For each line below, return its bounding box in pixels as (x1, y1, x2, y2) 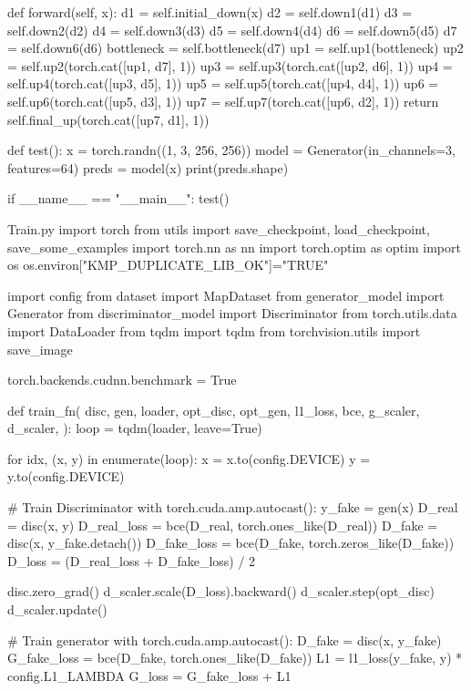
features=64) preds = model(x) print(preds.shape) (7, 158, 289, 177)
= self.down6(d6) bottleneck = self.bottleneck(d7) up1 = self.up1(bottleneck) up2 (7, 38, 464, 57)
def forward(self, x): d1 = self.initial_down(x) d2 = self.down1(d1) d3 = (7, 3, 413, 21)
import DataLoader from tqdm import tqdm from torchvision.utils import (7, 321, 421, 340)
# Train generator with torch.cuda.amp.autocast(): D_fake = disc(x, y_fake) (7, 630, 442, 649)
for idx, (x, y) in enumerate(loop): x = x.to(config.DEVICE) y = (7, 449, 371, 468)
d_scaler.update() (7, 600, 108, 619)
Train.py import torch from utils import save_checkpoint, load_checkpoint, (7, 219, 430, 238)
